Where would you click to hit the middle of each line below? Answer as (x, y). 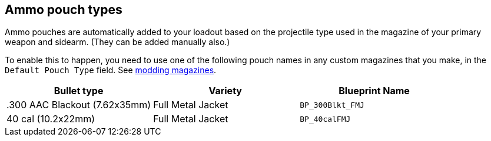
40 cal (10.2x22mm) (51, 119)
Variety (225, 91)
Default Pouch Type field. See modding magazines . (111, 70)
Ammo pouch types (64, 10)
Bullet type (79, 91)
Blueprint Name (374, 91)
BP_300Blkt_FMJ (332, 105)
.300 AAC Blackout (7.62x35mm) (79, 105)
